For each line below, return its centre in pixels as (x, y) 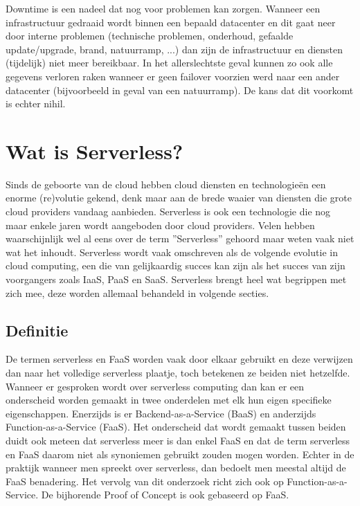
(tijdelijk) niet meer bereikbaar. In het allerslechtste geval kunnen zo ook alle (169, 63)
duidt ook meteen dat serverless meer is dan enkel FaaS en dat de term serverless (178, 440)
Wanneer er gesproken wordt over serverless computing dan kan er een (155, 386)
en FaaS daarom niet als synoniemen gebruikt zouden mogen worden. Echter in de (180, 454)
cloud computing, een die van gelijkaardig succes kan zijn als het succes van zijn (175, 265)
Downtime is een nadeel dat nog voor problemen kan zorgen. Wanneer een (163, 8)
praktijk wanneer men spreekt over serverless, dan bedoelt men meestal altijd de (176, 468)
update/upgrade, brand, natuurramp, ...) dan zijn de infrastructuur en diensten (174, 49)
